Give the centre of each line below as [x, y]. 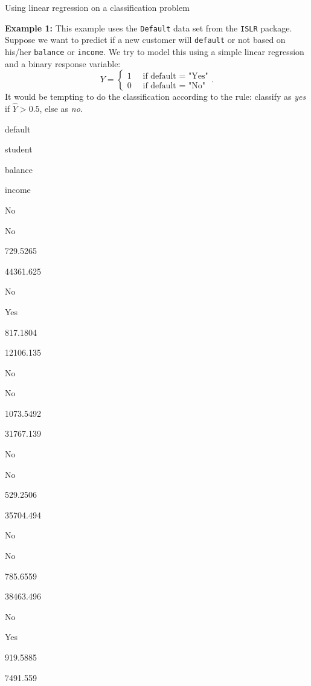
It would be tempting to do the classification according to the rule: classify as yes [155, 96]
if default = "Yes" [175, 76]
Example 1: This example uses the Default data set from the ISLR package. [149, 28]
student [19, 149]
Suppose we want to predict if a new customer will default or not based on [145, 40]
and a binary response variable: [63, 63]
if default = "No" [174, 86]
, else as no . [61, 108]
